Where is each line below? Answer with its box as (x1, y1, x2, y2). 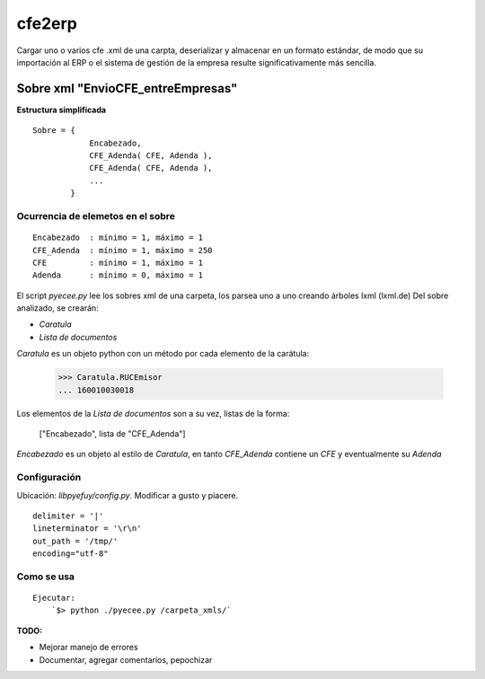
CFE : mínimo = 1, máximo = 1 (32, 257, 204, 268)
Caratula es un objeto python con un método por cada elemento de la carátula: (16, 348, 310, 359)
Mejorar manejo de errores (39, 642, 138, 653)
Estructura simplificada (16, 104, 107, 115)
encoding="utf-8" (32, 549, 109, 559)
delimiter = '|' (32, 510, 104, 521)
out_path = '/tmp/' (32, 535, 119, 546)
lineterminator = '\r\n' (32, 524, 142, 533)
